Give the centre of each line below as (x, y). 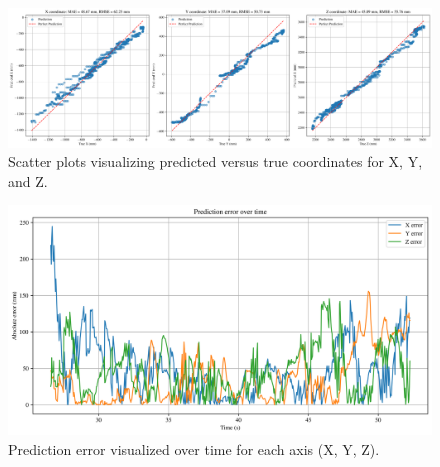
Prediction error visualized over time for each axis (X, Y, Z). (194, 448)
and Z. (28, 180)
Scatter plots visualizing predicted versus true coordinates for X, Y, (215, 161)
